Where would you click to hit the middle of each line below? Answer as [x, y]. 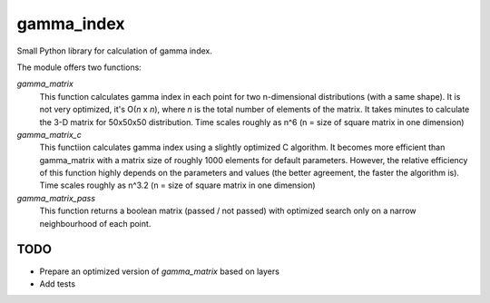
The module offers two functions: [79, 67]
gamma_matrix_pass [56, 198]
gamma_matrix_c [49, 134]
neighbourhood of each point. [95, 223]
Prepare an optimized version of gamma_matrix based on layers [160, 271]
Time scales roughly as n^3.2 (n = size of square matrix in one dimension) [178, 185]
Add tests [58, 283]
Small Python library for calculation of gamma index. [114, 51]
